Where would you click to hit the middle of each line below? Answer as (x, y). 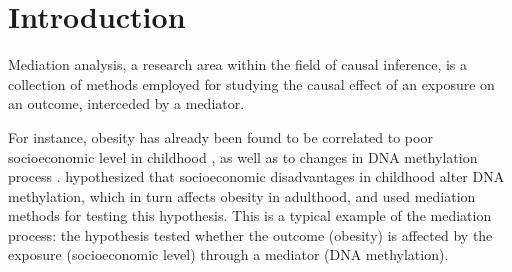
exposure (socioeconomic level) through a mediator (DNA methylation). (228, 254)
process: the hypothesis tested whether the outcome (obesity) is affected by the (250, 234)
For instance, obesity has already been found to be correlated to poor (220, 136)
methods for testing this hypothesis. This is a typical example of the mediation (250, 215)
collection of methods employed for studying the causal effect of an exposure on (251, 83)
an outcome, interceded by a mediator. (126, 103)
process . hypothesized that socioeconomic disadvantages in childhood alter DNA (256, 176)
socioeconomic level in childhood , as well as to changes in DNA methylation (243, 156)
